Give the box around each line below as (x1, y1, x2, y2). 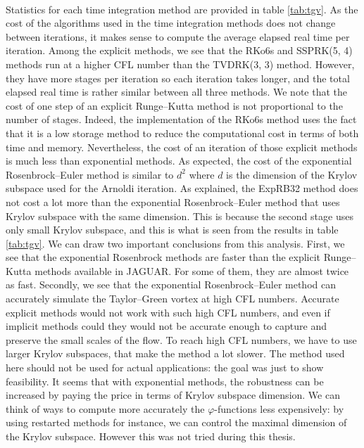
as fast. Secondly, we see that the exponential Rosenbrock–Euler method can (6, 277, 336, 292)
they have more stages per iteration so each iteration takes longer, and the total (6, 70, 350, 85)
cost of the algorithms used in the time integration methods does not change (6, 15, 336, 30)
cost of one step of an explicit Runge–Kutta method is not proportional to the (6, 98, 343, 113)
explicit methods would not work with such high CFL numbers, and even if (6, 305, 330, 319)
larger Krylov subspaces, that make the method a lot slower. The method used (6, 346, 345, 361)
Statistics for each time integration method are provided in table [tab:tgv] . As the (6, 1, 358, 16)
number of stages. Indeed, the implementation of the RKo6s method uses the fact (6, 112, 357, 127)
